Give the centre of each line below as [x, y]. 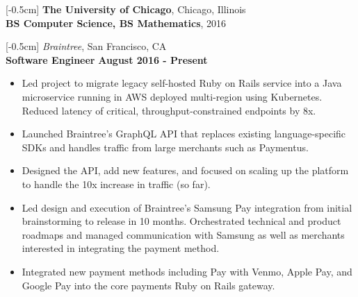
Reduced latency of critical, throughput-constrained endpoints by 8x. [169, 110]
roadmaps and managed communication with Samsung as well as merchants [183, 234]
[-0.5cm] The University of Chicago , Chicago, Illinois [126, 9]
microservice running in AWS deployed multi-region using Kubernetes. [172, 96]
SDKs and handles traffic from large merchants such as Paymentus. [165, 147]
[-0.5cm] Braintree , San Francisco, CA [86, 46]
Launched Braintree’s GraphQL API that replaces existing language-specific [184, 134]
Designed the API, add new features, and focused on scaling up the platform [185, 170]
